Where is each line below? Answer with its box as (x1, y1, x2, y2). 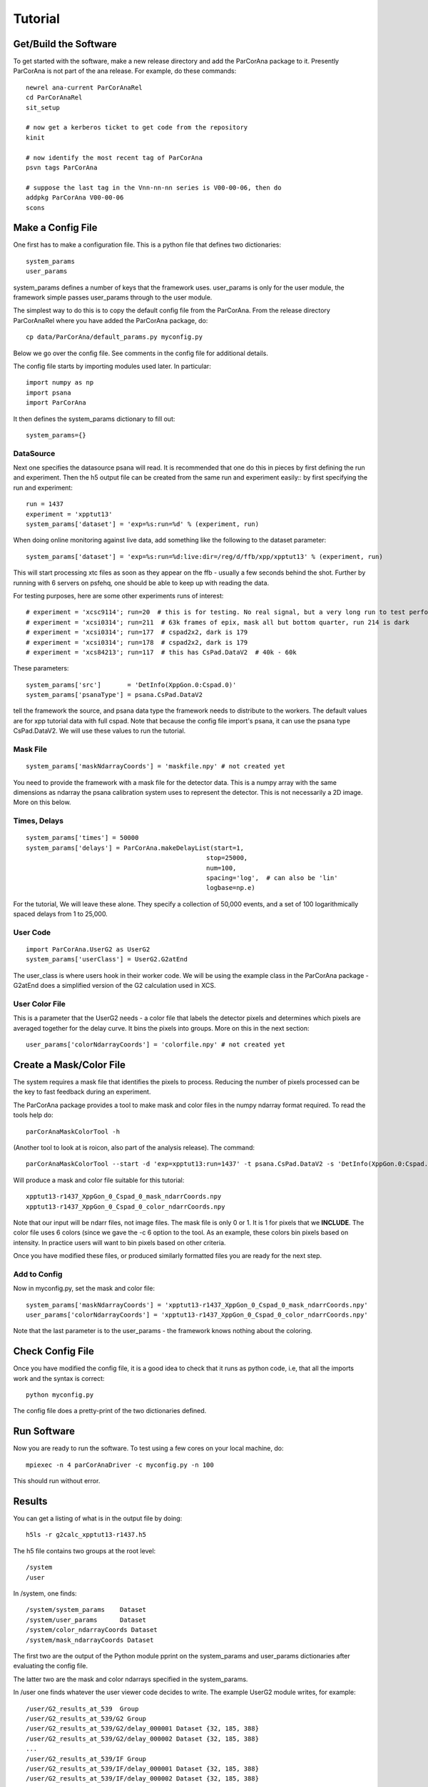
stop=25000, (205, 854, 248, 862)
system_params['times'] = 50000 (26, 833, 139, 842)
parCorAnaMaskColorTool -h (26, 1127, 121, 1136)
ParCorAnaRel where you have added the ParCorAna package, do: (13, 316, 208, 325)
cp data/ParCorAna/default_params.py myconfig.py (26, 333, 203, 341)
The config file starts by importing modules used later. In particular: (13, 362, 212, 370)
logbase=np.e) (205, 883, 256, 892)
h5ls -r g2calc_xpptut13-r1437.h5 (26, 1530, 146, 1539)
